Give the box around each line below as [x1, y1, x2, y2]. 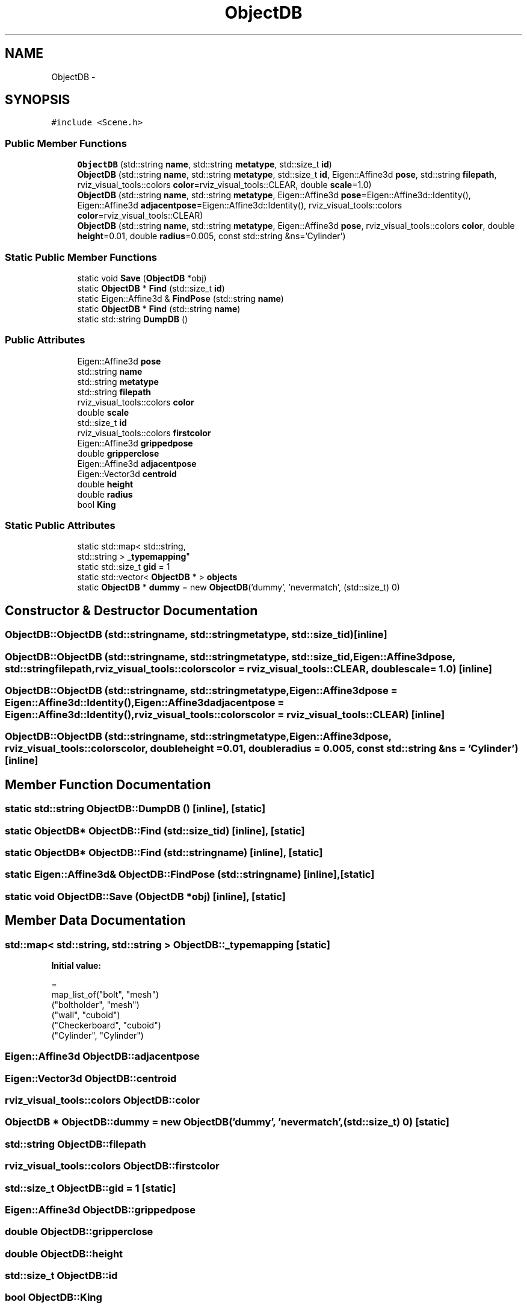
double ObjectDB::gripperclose [5, 1225, 153, 1238]
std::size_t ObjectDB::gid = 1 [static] [5, 1181, 176, 1194]
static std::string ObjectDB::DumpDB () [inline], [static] [5, 803, 266, 815]
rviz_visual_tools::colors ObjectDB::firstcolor [5, 1160, 220, 1172]
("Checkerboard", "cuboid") [51, 1019, 161, 1030]
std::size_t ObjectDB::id [5, 1269, 118, 1282]
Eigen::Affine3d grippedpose [77, 437, 193, 448]
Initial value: [51, 960, 101, 971]
